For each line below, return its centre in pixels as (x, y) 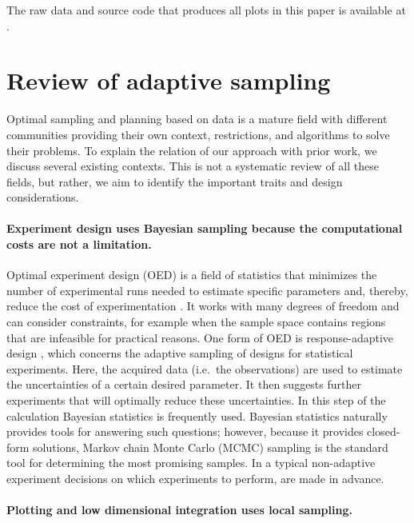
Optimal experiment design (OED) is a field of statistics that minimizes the (192, 275)
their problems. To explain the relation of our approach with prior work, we (192, 150)
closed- (384, 431)
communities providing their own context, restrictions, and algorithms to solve (198, 134)
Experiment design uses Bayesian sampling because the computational (205, 228)
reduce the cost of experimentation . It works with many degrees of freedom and (203, 306)
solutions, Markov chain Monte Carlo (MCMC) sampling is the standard (211, 447)
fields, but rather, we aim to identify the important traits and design (175, 181)
